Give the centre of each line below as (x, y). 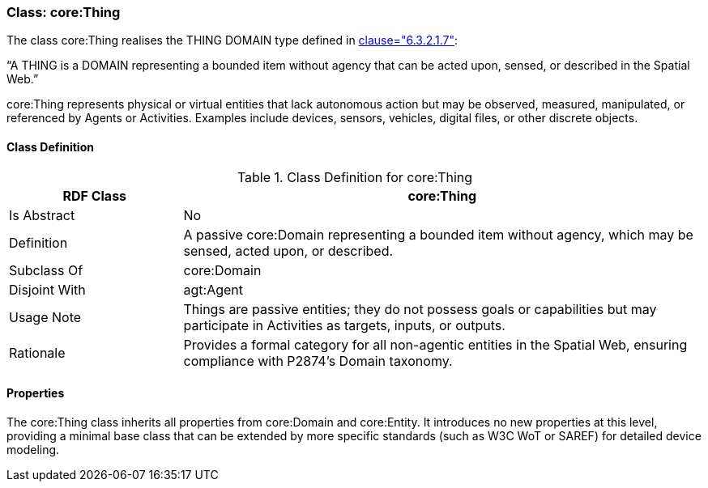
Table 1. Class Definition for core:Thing (355, 177)
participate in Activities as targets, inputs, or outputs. (344, 325)
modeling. (33, 449)
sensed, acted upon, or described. (288, 250)
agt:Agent (213, 289)
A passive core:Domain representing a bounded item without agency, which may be (438, 234)
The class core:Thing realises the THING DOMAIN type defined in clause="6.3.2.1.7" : (232, 40)
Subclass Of (46, 270)
